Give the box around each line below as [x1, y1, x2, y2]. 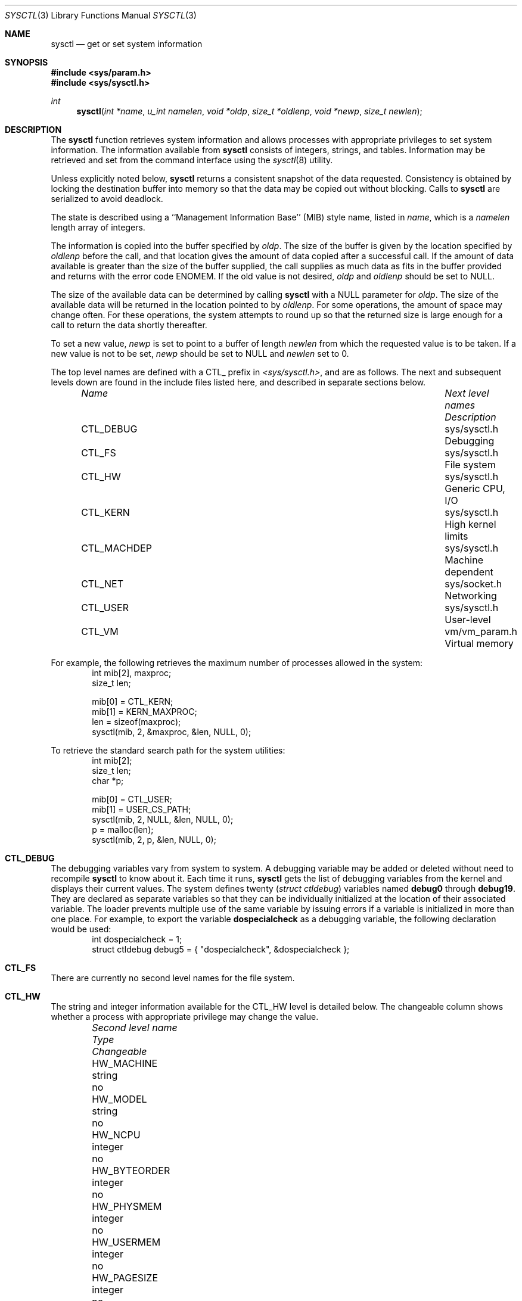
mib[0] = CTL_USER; [92, 794, 172, 804]
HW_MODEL [92, 1093, 147, 1105]
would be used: [51, 924, 111, 934]
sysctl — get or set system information [51, 39, 203, 49]
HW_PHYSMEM [92, 1200, 162, 1212]
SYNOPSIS [5, 57, 48, 67]
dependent [445, 566, 493, 578]
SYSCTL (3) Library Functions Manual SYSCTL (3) [5, 10, 197, 20]
